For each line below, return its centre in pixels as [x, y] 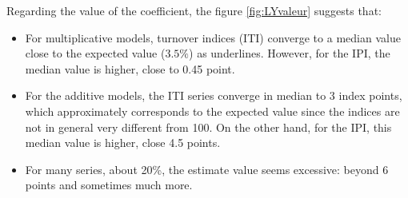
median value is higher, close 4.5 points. [123, 143]
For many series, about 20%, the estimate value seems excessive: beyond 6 [207, 169]
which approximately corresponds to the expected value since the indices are [212, 111]
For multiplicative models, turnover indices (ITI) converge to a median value [213, 37]
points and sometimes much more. [109, 185]
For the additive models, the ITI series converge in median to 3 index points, [214, 95]
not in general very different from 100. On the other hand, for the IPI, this [208, 127]
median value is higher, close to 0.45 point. [130, 68]
